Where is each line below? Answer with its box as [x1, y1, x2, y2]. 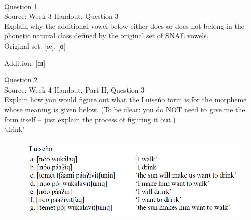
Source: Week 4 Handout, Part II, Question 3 [4, 84, 145, 95]
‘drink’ [4, 124, 25, 135]
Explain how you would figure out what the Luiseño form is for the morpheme [4, 94, 247, 105]
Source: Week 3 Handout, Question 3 [4, 11, 119, 21]
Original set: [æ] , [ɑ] [4, 40, 66, 51]
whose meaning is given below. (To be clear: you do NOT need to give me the [4, 104, 245, 114]
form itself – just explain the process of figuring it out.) [4, 114, 176, 124]
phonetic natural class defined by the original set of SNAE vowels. [4, 30, 209, 41]
